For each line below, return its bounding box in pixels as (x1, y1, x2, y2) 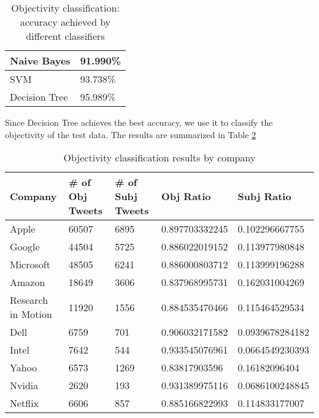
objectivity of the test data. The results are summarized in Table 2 (5, 128, 256, 141)
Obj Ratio (161, 189, 211, 204)
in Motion (10, 307, 52, 322)
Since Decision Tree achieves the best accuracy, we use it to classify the (5, 116, 273, 128)
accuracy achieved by (20, 15, 111, 29)
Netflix (10, 396, 39, 411)
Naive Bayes (10, 53, 71, 68)
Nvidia (10, 378, 39, 393)
